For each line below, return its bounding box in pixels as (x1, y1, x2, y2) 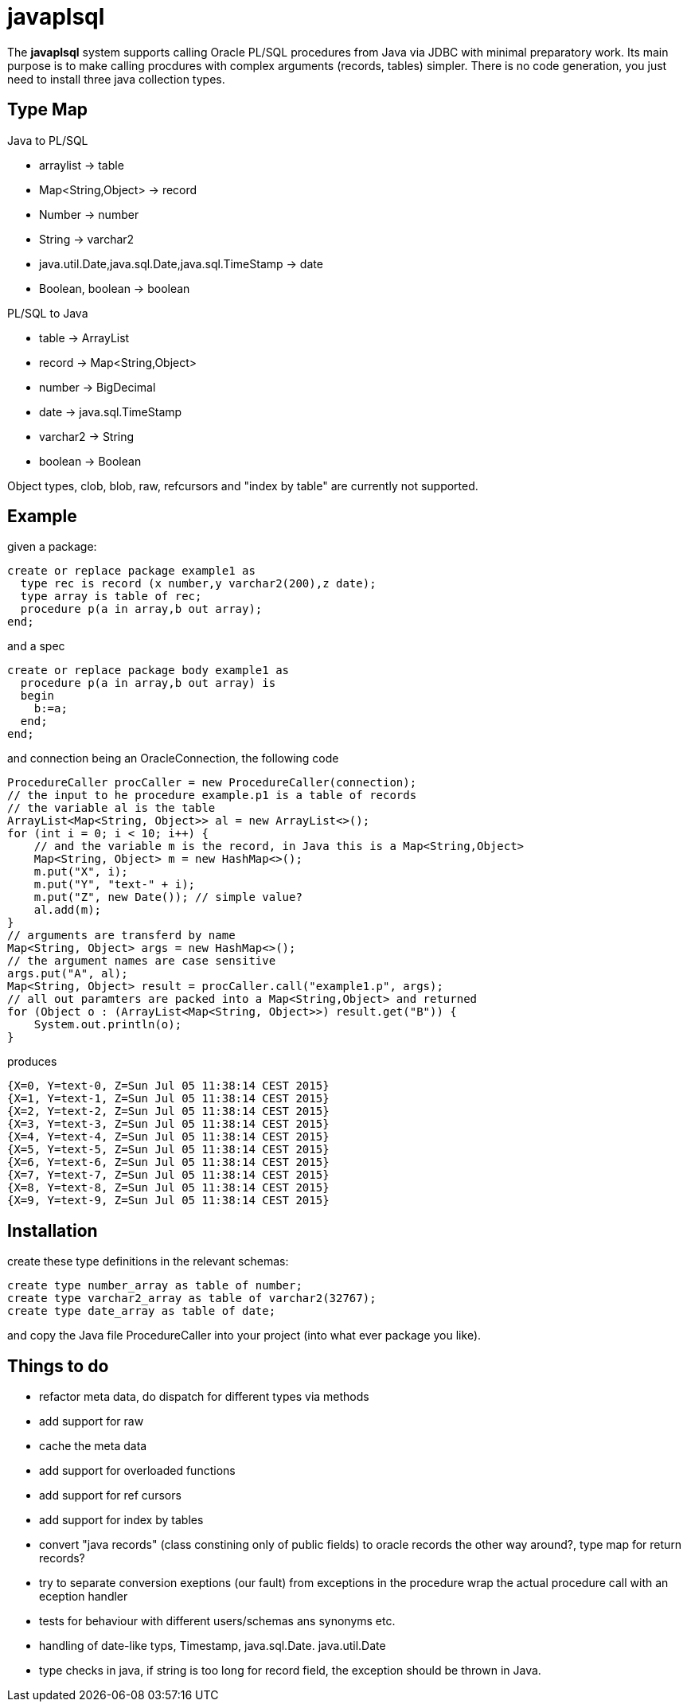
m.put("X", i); (33, 865, 128, 879)
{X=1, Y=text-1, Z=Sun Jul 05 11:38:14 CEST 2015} (7, 1092, 330, 1106)
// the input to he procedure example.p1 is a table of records (7, 789, 417, 802)
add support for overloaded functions (39, 1464, 236, 1478)
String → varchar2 (39, 232, 135, 246)
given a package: (7, 540, 97, 554)
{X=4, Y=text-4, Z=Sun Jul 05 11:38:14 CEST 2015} (7, 1130, 330, 1144)
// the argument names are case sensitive (7, 954, 276, 968)
